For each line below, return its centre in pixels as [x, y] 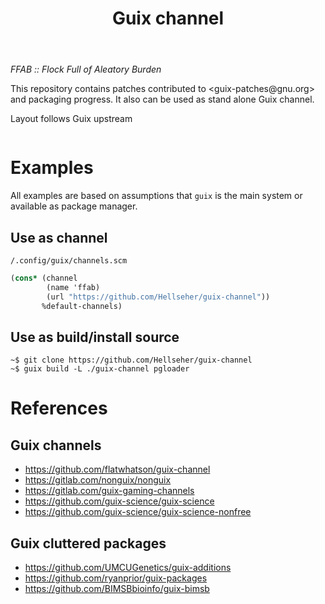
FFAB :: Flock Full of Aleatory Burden [86, 69]
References [59, 408]
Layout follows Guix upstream [71, 119]
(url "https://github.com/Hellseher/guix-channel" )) [158, 297]
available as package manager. [74, 206]
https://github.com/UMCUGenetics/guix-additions [128, 568]
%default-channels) [82, 306]
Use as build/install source [95, 337]
